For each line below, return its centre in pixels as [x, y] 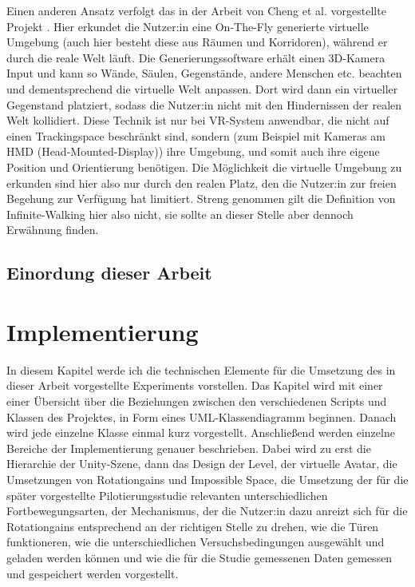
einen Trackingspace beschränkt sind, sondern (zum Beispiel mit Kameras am [196, 135]
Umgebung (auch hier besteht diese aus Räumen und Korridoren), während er [197, 42]
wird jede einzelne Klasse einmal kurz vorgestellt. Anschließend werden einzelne [201, 432]
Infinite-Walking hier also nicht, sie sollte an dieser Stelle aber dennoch [180, 214]
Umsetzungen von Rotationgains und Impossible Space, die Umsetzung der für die [207, 479]
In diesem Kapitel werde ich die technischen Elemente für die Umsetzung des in [201, 369]
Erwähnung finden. [53, 230]
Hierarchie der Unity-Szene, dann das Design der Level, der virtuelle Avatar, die [202, 464]
